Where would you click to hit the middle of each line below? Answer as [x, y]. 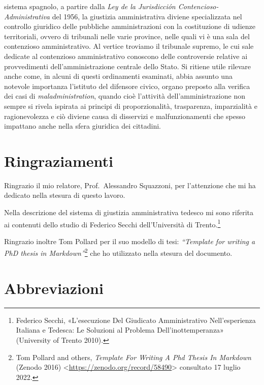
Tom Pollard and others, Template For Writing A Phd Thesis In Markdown [134, 357]
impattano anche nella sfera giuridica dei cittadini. [82, 126]
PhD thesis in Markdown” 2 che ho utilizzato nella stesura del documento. [118, 252]
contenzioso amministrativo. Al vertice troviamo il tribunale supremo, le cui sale [129, 46]
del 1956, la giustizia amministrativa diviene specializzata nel [147, 16]
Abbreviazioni [54, 288]
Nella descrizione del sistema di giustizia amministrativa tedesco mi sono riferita [129, 212]
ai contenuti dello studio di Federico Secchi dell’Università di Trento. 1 [112, 223]
